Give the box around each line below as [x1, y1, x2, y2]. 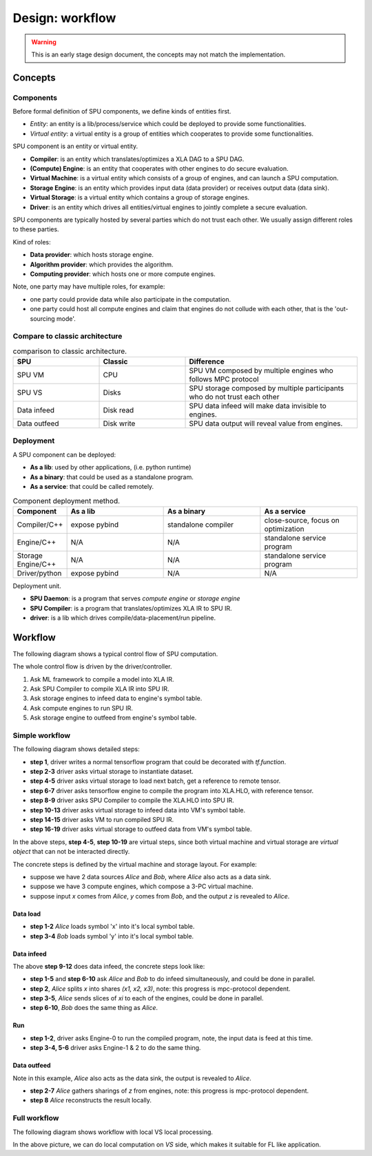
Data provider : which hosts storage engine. [30, 251, 154, 259]
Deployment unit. [12, 582, 61, 590]
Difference [189, 357, 225, 366]
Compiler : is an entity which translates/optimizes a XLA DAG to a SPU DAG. [30, 155, 245, 163]
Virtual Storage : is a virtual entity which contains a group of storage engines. [30, 193, 250, 202]
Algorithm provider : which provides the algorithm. [30, 260, 174, 269]
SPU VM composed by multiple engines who [189, 366, 333, 375]
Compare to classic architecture [12, 331, 123, 341]
